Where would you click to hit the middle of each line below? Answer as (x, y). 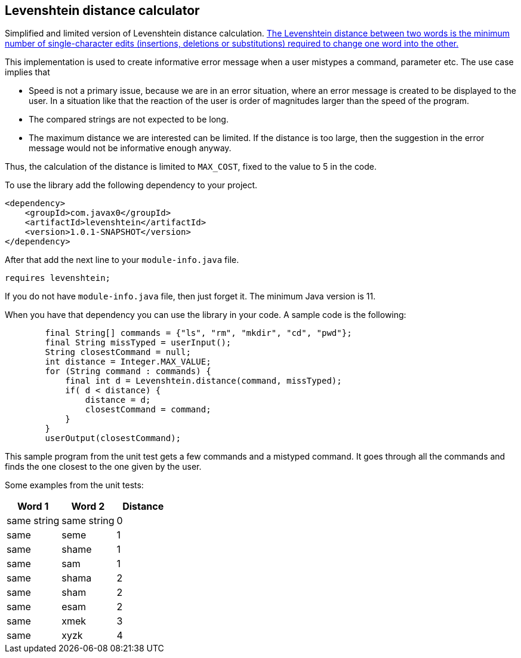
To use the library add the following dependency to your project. (131, 185)
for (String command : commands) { (128, 371)
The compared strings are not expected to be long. (129, 120)
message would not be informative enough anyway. (130, 148)
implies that (27, 72)
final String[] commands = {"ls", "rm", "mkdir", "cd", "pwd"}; (198, 333)
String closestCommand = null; (118, 352)
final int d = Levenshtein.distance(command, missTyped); (204, 381)
